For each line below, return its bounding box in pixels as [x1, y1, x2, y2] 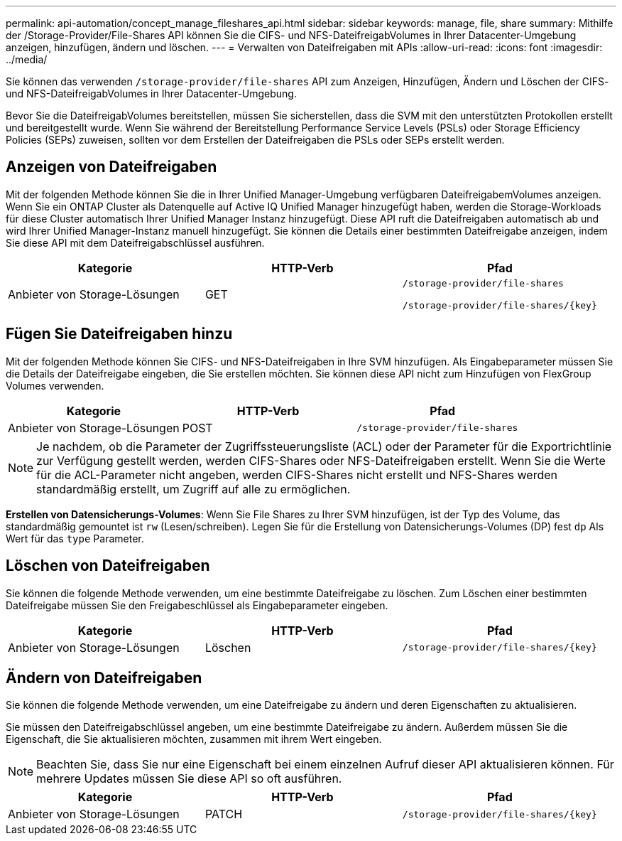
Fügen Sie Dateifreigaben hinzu [6, 325, 233, 343]
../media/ [6, 53, 48, 65]
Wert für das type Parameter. [6, 532, 144, 545]
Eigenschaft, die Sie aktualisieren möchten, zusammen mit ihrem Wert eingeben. [6, 733, 382, 746]
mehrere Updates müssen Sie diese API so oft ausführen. [36, 771, 342, 786]
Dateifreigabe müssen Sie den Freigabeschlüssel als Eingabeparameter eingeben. [6, 599, 388, 611]
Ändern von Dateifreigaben [6, 668, 202, 687]
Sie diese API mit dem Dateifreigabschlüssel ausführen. [6, 236, 265, 249]
